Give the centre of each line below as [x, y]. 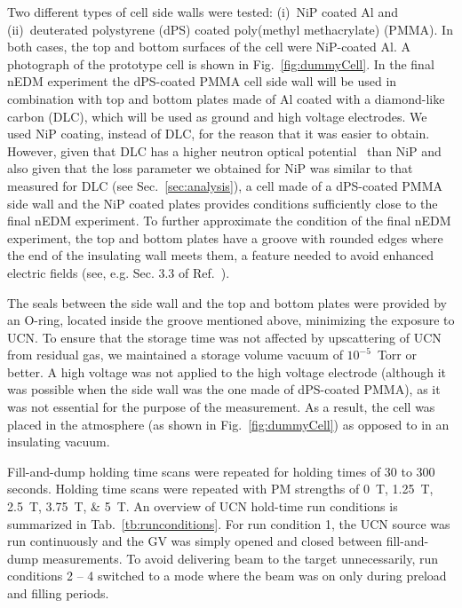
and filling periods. [58, 593]
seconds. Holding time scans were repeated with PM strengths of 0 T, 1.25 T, [220, 489]
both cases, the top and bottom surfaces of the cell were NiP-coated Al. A [209, 47]
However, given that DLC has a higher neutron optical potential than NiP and [224, 150]
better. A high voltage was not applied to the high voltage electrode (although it [227, 371]
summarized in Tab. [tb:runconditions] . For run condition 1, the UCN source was [229, 523]
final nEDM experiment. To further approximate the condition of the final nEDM [229, 221]
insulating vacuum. [59, 442]
